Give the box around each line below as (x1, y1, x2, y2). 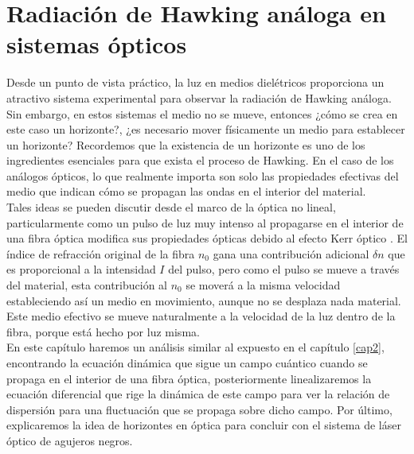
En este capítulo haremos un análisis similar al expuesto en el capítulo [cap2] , (6, 339, 385, 355)
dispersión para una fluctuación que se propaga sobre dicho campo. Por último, (6, 401, 393, 417)
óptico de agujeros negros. (6, 432, 133, 448)
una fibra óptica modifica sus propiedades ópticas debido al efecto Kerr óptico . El (6, 230, 408, 246)
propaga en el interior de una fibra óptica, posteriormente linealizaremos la (6, 370, 372, 386)
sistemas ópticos (6, 28, 187, 60)
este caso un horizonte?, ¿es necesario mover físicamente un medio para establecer (6, 121, 405, 138)
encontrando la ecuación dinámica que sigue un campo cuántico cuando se (6, 355, 368, 371)
